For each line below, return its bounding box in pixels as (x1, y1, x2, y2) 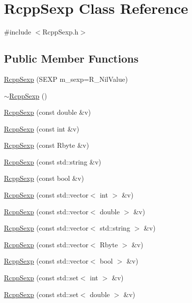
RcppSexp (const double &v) (4, 107, 91, 117)
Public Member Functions (4, 51, 138, 66)
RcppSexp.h (42, 27, 79, 37)
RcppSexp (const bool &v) (4, 173, 84, 183)
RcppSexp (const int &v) (4, 123, 80, 134)
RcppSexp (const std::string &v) (4, 156, 102, 167)
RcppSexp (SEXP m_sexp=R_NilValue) (4, 73, 128, 84)
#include (4, 27, 31, 37)
